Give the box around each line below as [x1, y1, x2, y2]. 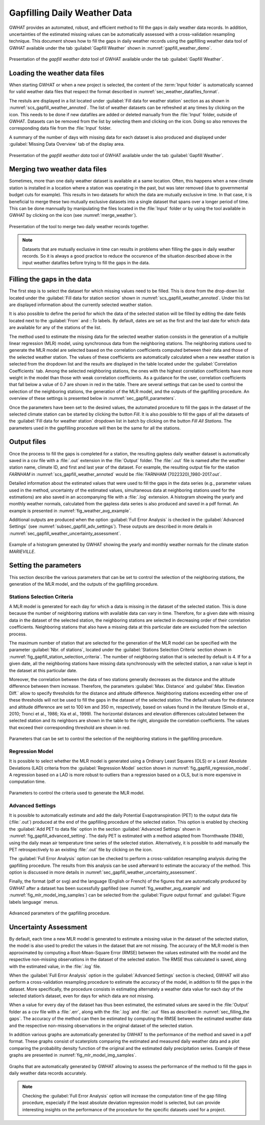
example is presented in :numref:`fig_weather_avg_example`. [9, 508, 132, 514]
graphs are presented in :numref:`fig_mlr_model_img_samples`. [9, 1052, 137, 1058]
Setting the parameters [9, 561, 81, 570]
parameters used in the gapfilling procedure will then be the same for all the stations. [9, 425, 181, 431]
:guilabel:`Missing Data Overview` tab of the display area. [9, 141, 125, 147]
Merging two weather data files [9, 165, 107, 174]
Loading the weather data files [9, 69, 105, 77]
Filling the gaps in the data [9, 275, 92, 284]
